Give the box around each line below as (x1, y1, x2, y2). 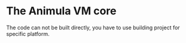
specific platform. (6, 30, 50, 37)
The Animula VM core (6, 4, 117, 18)
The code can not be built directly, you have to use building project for (6, 24, 180, 31)
